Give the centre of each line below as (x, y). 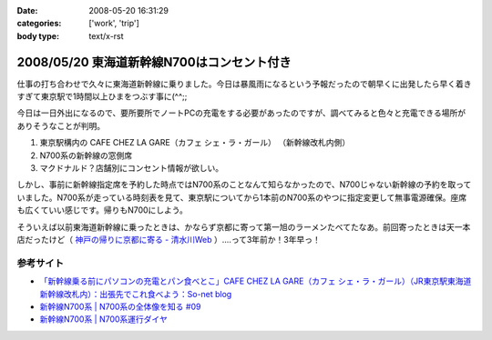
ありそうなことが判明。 (61, 125)
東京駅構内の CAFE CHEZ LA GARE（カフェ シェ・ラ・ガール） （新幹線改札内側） (195, 143)
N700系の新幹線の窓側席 (86, 155)
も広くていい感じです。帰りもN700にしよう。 (102, 210)
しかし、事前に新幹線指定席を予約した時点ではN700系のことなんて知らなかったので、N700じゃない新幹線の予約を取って (244, 185)
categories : (39, 24)
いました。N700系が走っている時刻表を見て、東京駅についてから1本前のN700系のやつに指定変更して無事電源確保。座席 (242, 197)
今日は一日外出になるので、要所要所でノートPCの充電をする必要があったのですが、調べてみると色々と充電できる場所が (241, 113)
